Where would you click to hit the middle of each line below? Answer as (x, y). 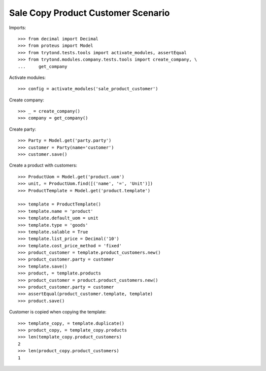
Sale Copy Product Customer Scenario (89, 13)
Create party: (23, 129)
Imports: (18, 28)
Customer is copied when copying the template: (58, 312)
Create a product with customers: (43, 166)
